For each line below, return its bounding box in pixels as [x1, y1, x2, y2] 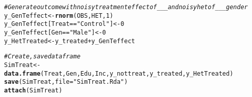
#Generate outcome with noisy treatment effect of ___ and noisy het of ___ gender [4, 4, 248, 11]
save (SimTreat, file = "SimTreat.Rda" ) [4, 78, 128, 86]
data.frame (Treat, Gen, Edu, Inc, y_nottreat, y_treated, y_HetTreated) [4, 70, 234, 77]
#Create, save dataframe [4, 53, 81, 60]
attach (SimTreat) [4, 86, 62, 94]
